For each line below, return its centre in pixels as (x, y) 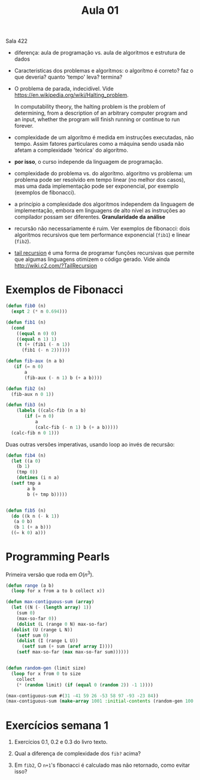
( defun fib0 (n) (26, 306)
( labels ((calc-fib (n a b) (51, 411)
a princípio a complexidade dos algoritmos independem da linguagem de (104, 204)
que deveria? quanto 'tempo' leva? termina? (68, 77)
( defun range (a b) (30, 586)
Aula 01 (100, 10)
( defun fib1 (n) (26, 322)
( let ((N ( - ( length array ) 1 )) (51, 607)
